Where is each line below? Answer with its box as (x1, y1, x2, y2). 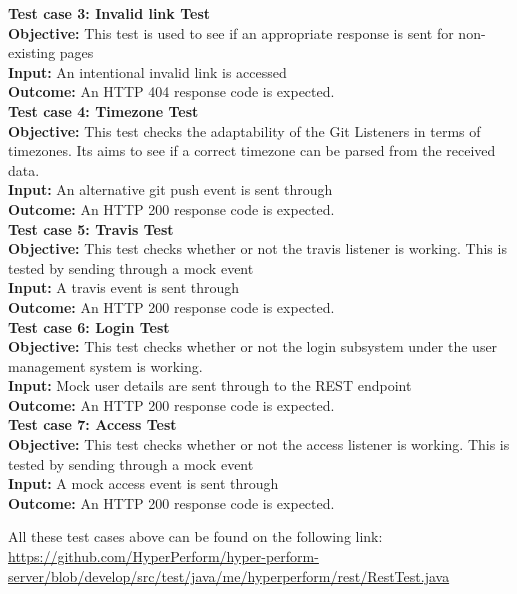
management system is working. (8, 355, 203, 376)
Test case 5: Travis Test (8, 218, 174, 239)
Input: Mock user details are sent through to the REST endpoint (8, 375, 412, 396)
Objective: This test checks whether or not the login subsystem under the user (8, 336, 498, 357)
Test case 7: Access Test (8, 414, 177, 435)
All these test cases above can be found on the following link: (8, 526, 383, 547)
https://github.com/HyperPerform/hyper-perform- (8, 546, 319, 567)
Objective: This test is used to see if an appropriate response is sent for (8, 22, 454, 43)
